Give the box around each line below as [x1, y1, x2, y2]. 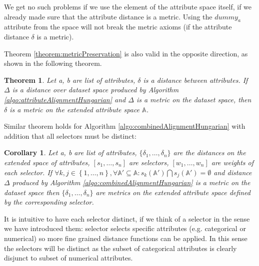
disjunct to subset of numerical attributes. [4, 253, 133, 263]
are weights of [211, 157, 254, 167]
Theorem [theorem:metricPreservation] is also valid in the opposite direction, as [4, 48, 248, 58]
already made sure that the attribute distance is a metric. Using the [4, 11, 212, 21]
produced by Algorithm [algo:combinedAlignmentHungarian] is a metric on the [12, 177, 250, 187]
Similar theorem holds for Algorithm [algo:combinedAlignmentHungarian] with [4, 121, 245, 131]
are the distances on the [173, 147, 246, 158]
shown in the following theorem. [4, 58, 102, 68]
